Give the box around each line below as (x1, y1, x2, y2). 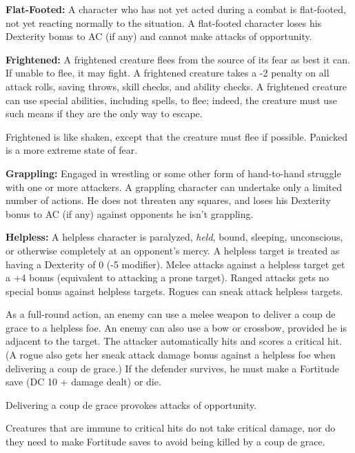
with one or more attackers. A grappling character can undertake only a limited (6, 179, 343, 194)
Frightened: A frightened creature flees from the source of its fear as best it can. (6, 52, 351, 66)
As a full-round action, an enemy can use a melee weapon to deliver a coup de (6, 307, 336, 321)
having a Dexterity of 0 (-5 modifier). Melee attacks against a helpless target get (6, 256, 345, 271)
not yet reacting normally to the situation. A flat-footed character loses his (6, 15, 322, 30)
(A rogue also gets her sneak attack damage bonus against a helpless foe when (6, 348, 336, 362)
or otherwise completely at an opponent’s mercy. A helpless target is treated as (6, 243, 340, 257)
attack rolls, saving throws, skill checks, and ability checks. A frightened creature (6, 79, 347, 93)
